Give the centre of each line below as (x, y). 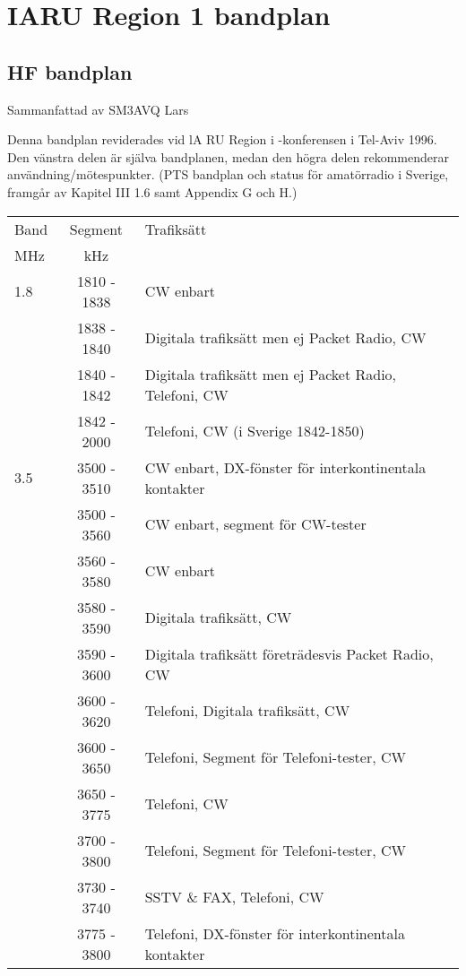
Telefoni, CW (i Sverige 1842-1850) (255, 431)
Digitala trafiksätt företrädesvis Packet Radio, (289, 653)
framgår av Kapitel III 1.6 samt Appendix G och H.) (152, 191)
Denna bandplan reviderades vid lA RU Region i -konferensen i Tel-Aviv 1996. (222, 139)
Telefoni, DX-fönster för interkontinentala (275, 933)
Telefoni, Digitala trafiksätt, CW (247, 711)
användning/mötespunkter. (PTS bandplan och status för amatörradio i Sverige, (228, 174)
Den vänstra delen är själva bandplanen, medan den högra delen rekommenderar (228, 156)
